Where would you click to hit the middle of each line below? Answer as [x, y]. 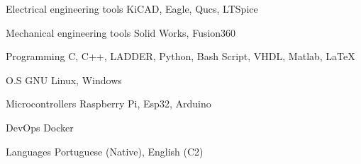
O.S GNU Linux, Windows [64, 80]
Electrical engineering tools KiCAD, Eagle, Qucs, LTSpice [132, 8]
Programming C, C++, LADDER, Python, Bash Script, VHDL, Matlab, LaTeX [180, 56]
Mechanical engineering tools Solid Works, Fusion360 [121, 32]
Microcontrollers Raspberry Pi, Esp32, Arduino [109, 104]
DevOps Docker [40, 127]
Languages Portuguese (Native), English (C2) [105, 151]
